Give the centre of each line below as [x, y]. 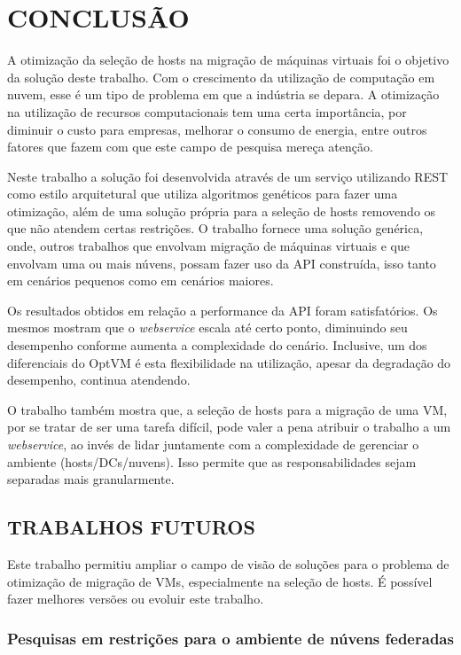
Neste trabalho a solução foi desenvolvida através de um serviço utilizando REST [228, 176]
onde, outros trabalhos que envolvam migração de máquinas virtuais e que [208, 246]
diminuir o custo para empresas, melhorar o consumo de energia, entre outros [217, 129]
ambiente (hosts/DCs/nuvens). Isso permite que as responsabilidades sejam [212, 461]
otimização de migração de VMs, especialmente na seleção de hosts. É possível [220, 581]
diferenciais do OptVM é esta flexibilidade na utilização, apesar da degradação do [229, 362]
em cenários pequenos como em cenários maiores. [141, 281]
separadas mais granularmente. [91, 479]
